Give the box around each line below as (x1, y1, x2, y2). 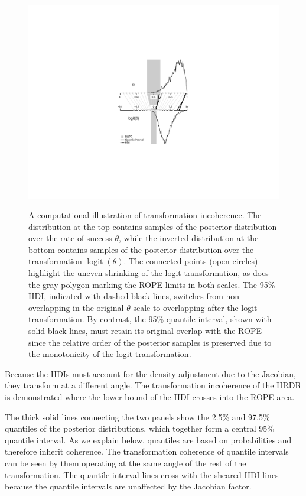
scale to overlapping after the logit (133, 301, 258, 313)
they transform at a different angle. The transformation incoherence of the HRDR (5, 379, 301, 391)
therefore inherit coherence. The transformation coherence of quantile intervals (5, 445, 289, 458)
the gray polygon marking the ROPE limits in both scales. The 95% (28, 278, 275, 290)
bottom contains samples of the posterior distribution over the (28, 243, 254, 255)
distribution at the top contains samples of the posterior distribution (28, 220, 277, 232)
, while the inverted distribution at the (119, 232, 259, 244)
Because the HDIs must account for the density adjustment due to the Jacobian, (5, 367, 296, 380)
